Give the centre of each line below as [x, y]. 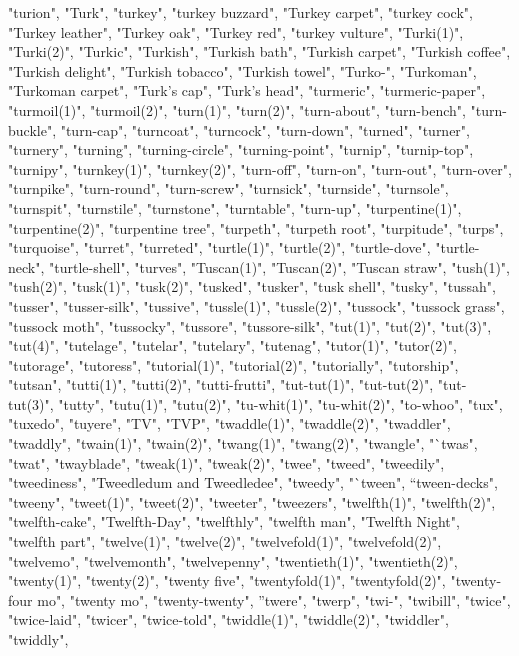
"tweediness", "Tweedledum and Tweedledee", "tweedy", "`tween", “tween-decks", [253, 482]
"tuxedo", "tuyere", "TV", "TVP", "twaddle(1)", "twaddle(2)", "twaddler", [229, 423]
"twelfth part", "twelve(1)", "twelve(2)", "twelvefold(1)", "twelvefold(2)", [225, 541]
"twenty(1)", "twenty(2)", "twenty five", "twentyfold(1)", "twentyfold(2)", [227, 580]
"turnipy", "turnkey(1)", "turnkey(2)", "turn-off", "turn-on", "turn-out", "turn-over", [260, 168]
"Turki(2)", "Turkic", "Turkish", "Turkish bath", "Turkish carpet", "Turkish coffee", [259, 51]
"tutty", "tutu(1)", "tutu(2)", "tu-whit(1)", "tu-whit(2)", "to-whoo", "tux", [280, 403]
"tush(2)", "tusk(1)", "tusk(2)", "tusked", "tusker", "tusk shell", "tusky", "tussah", [252, 286]
